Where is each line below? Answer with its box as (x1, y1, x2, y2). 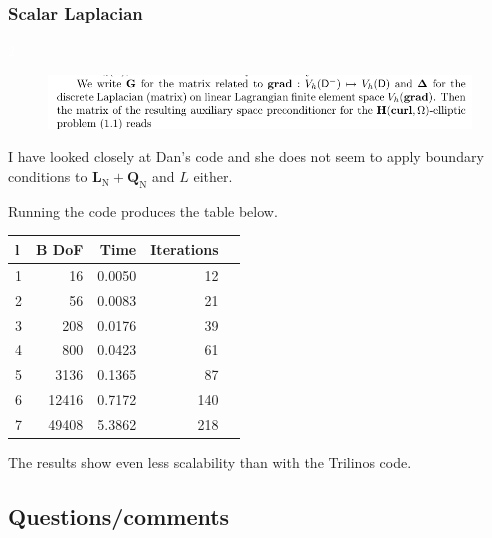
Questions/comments (8, 500, 230, 531)
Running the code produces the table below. (8, 200, 278, 221)
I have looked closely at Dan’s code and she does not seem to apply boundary (8, 146, 484, 167)
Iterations (150, 238, 219, 259)
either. (193, 166, 233, 187)
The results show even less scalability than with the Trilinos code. (8, 451, 412, 472)
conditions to (8, 166, 88, 187)
